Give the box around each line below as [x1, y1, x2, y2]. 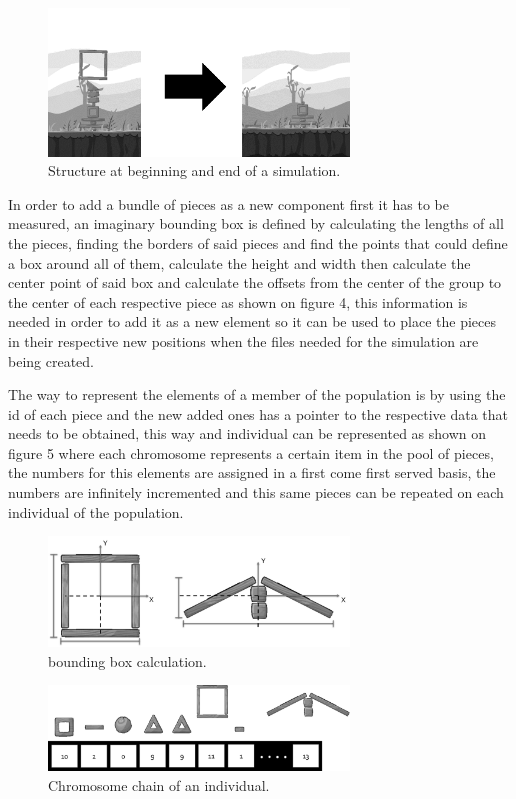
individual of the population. [8, 501, 184, 522]
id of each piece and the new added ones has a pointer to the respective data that [8, 403, 508, 424]
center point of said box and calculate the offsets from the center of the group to [8, 272, 502, 293]
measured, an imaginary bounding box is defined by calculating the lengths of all [8, 213, 504, 234]
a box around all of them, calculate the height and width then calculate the [8, 252, 471, 273]
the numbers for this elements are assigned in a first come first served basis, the [8, 462, 496, 483]
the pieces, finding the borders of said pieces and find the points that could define [8, 232, 508, 253]
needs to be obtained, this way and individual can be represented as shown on [8, 423, 487, 444]
